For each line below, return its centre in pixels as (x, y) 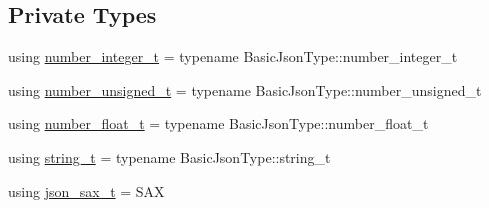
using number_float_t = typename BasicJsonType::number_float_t (218, 123)
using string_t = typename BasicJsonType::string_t (169, 156)
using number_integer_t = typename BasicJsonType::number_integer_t (233, 56)
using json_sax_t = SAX (86, 190)
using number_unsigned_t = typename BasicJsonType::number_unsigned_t (245, 89)
